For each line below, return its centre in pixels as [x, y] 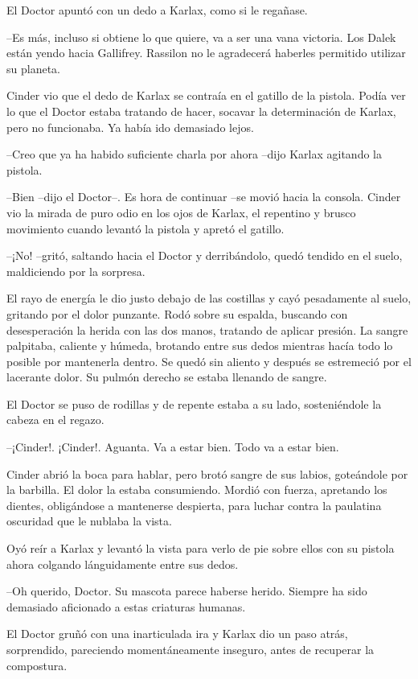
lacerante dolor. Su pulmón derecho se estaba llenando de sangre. [167, 377]
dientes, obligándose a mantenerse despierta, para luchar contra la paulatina [194, 505]
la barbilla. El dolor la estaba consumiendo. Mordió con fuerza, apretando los [197, 490]
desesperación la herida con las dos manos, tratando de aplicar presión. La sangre [207, 329]
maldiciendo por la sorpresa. [76, 271]
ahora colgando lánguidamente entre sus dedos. [123, 564]
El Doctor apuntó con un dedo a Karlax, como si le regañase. [157, 10]
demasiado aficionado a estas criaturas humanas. [126, 606]
